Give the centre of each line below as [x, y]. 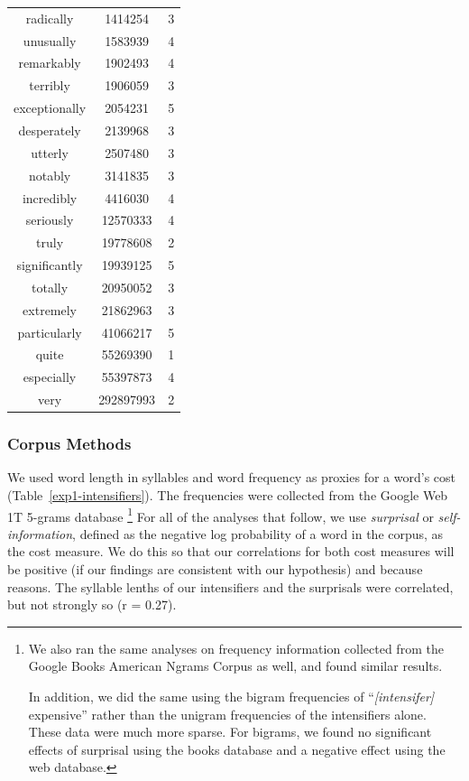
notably [50, 175]
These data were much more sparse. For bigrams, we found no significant [230, 732]
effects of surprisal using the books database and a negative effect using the [237, 749]
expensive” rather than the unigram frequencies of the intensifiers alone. [227, 714]
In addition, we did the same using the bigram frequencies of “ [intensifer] [231, 696]
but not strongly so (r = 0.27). [92, 604]
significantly [50, 265]
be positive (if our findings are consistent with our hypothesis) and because [215, 569]
